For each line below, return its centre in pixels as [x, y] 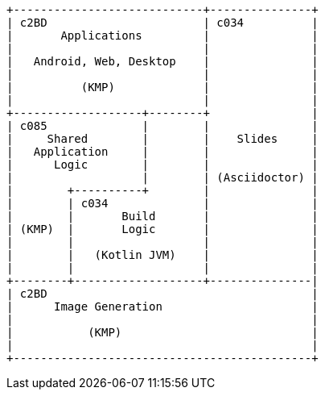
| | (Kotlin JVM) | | [162, 255]
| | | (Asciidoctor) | [162, 177]
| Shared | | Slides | [162, 139]
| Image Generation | [162, 306]
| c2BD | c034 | [162, 23]
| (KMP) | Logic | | [162, 229]
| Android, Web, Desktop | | [162, 61]
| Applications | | [162, 35]
